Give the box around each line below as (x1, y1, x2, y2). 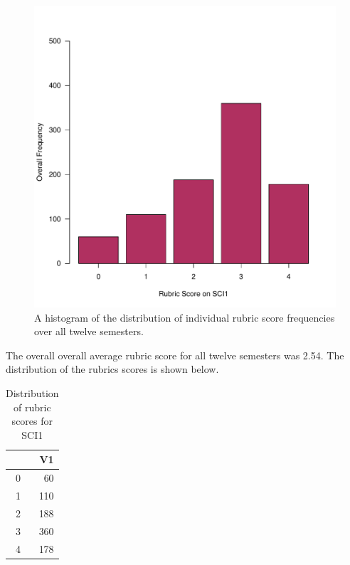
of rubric (14, 399, 51, 414)
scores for (11, 413, 53, 428)
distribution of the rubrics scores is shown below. (6, 361, 219, 376)
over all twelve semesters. (34, 324, 144, 339)
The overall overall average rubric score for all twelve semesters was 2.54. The (6, 347, 344, 362)
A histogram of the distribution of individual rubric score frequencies (34, 310, 335, 324)
